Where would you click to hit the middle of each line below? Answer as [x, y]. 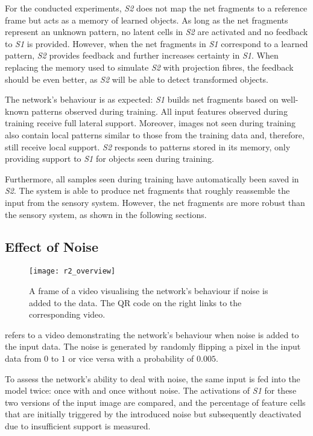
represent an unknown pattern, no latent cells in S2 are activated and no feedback [156, 32]
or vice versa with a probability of [131, 358]
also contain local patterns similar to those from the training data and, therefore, [155, 134]
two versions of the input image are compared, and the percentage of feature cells [155, 402]
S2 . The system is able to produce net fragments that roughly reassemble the [147, 191]
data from [23, 358]
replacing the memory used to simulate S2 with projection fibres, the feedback [149, 67]
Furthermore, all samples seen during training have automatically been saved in [152, 178]
